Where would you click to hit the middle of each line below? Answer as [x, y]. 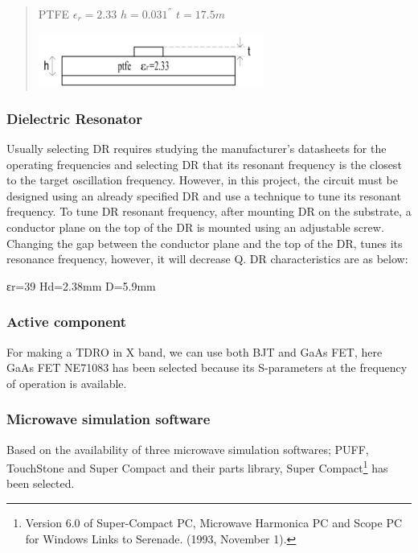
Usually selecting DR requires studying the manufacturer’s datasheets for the [197, 149]
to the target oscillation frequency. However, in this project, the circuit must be [202, 180]
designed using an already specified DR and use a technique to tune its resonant [204, 195]
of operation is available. [67, 383]
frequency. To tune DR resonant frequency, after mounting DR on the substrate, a [209, 211]
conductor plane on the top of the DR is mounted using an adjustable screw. [195, 227]
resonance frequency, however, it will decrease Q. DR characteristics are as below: [207, 259]
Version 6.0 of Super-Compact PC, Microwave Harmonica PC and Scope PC [214, 523]
